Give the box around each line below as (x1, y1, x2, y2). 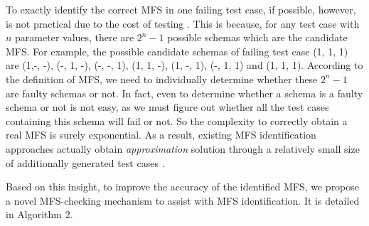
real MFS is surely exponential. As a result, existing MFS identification (6, 127, 316, 142)
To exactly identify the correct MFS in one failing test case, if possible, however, (6, 2, 356, 16)
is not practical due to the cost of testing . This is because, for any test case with (6, 16, 360, 31)
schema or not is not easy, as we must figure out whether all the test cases (6, 99, 329, 114)
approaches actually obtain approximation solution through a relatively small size (6, 141, 360, 156)
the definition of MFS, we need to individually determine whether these (6, 71, 318, 86)
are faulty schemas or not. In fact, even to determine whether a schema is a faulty (6, 85, 363, 100)
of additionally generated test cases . (6, 155, 165, 170)
